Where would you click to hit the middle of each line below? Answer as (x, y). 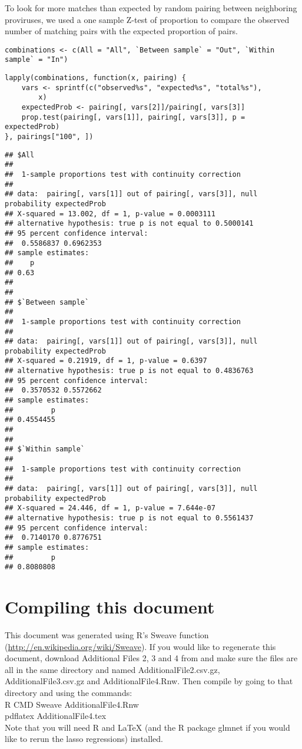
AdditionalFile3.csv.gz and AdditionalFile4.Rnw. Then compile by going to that (149, 681)
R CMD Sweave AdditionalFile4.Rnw (72, 704)
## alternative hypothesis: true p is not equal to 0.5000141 (129, 224)
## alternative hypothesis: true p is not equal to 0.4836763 (129, 371)
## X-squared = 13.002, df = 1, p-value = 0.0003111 (110, 214)
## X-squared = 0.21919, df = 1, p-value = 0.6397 (106, 361)
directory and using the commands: (69, 692)
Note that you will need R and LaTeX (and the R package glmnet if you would (147, 727)
